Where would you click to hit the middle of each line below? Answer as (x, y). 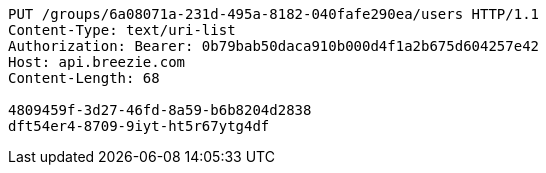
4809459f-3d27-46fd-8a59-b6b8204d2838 (160, 110)
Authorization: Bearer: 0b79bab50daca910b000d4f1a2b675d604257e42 (274, 46)
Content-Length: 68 (84, 78)
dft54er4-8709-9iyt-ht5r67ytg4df (139, 126)
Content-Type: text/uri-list (122, 30)
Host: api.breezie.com (97, 62)
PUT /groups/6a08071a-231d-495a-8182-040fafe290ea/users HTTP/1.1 (274, 14)
